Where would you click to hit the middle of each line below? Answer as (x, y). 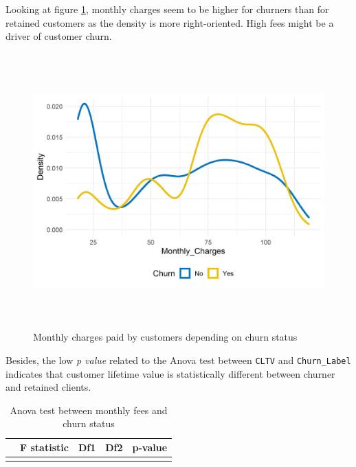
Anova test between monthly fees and (89, 410)
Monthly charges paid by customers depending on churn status (165, 337)
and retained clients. (48, 387)
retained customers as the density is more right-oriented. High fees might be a (170, 22)
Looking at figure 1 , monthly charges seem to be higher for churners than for (167, 9)
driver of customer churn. (59, 36)
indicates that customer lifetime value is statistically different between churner (170, 373)
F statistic (44, 447)
